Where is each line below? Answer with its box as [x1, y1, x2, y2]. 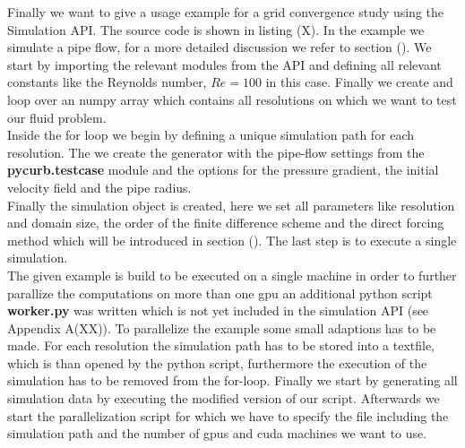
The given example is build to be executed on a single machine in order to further [7, 265, 457, 284]
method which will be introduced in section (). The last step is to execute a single [7, 230, 457, 249]
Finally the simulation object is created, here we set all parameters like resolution [7, 195, 455, 214]
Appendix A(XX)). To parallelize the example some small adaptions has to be [7, 318, 436, 337]
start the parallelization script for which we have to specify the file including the [7, 406, 449, 425]
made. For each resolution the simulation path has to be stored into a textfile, [7, 336, 435, 355]
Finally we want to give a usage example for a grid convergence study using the [7, 3, 444, 21]
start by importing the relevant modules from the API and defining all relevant [7, 55, 442, 73]
